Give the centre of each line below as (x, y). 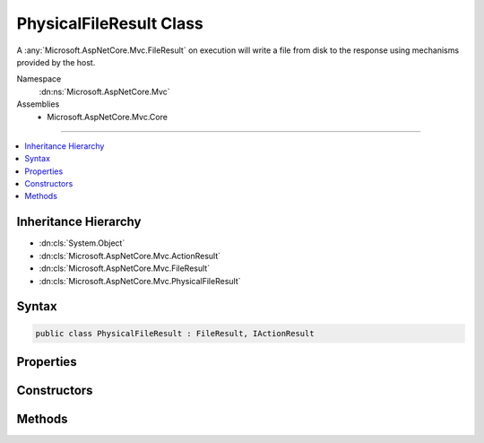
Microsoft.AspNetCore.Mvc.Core (107, 117)
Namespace (39, 79)
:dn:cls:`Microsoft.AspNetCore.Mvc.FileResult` (125, 268)
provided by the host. (56, 62)
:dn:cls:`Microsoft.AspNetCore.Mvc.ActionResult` (130, 256)
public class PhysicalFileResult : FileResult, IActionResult (175, 333)
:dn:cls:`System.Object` (82, 243)
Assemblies (38, 104)
